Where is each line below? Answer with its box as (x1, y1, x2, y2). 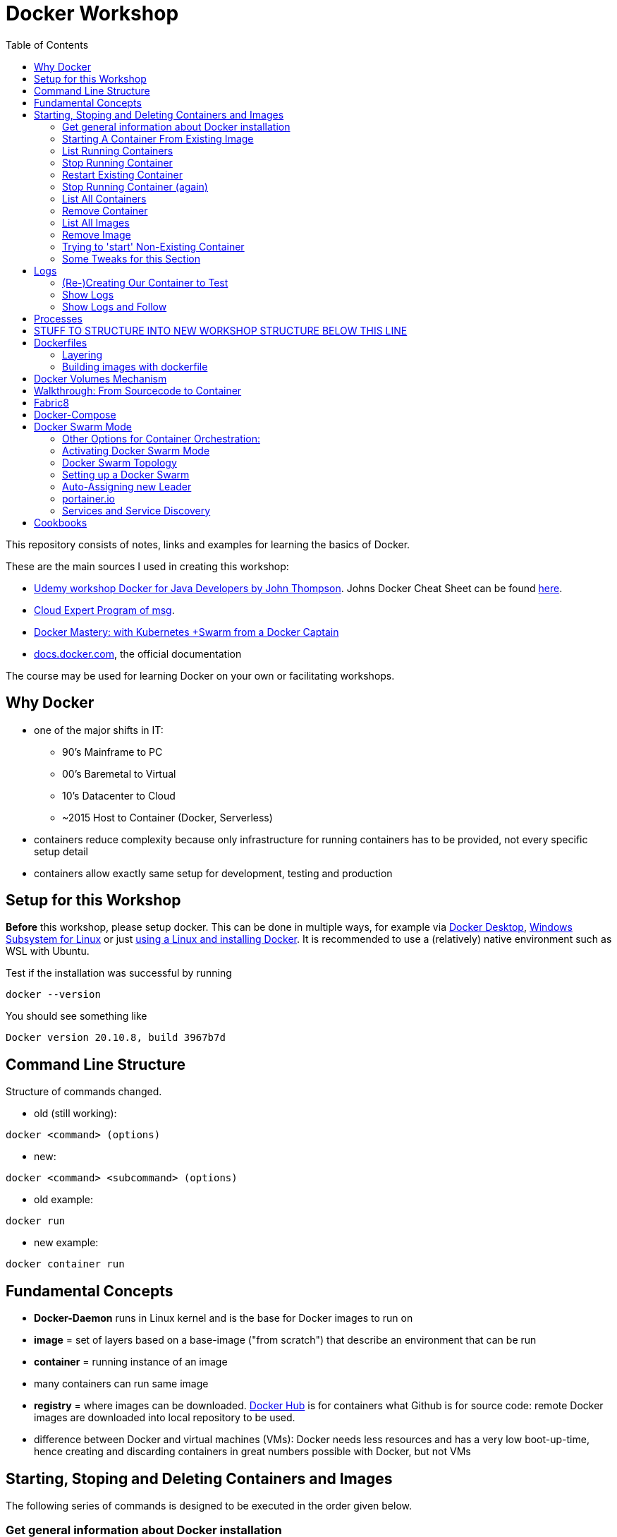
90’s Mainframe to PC (62, 745, 163, 758)
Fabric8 (34, 396, 69, 409)
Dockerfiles (34, 336, 87, 349)
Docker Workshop (6, 1, 179, 25)
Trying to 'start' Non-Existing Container (62, 240, 245, 253)
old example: (34, 1193, 94, 1206)
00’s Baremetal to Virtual (62, 767, 176, 780)
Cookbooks (34, 516, 87, 529)
